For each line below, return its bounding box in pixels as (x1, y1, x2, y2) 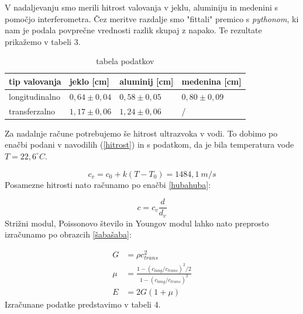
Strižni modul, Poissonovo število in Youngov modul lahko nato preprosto (5, 217, 269, 229)
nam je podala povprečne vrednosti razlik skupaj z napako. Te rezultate (5, 24, 262, 36)
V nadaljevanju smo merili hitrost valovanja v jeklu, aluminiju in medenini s (5, 1, 278, 13)
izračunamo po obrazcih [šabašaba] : (5, 228, 132, 240)
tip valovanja (9, 75, 61, 87)
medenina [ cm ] (181, 75, 242, 87)
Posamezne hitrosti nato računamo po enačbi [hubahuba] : (5, 178, 211, 190)
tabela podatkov (96, 55, 154, 67)
